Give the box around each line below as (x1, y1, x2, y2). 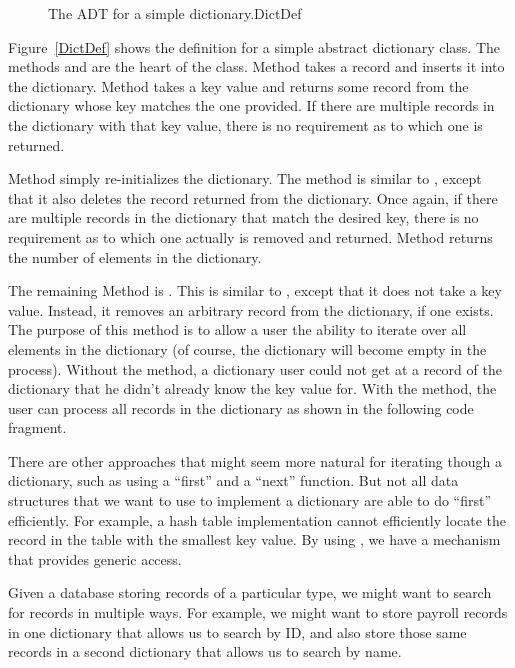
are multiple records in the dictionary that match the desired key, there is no (8, 207, 479, 228)
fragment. (8, 417, 67, 438)
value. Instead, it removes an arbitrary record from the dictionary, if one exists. (8, 299, 494, 320)
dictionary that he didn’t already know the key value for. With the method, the (8, 378, 497, 399)
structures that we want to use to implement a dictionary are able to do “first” (8, 490, 492, 511)
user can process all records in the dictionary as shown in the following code (8, 397, 474, 418)
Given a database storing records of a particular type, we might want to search (8, 582, 492, 603)
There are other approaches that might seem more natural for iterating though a (8, 450, 502, 471)
